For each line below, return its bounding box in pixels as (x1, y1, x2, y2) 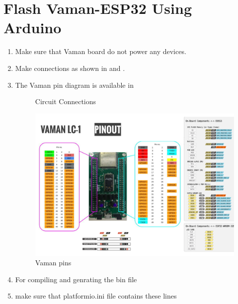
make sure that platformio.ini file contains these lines (15, 291, 177, 301)
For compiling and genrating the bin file (15, 274, 137, 284)
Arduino (3, 17, 62, 38)
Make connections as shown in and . (15, 62, 125, 73)
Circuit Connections (35, 96, 96, 107)
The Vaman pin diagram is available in (15, 79, 134, 90)
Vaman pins (35, 257, 72, 268)
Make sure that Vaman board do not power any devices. (15, 46, 186, 57)
